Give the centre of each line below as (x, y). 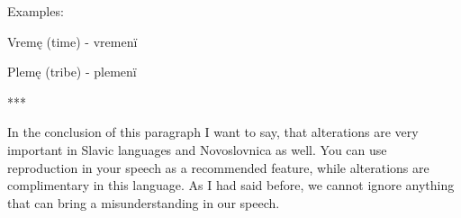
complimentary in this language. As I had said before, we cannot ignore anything (231, 185)
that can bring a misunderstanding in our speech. (144, 202)
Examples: (36, 11)
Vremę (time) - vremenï (72, 41)
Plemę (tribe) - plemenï (72, 72)
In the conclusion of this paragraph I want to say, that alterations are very (213, 132)
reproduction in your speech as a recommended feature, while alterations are (218, 167)
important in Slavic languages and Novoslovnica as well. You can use (197, 149)
